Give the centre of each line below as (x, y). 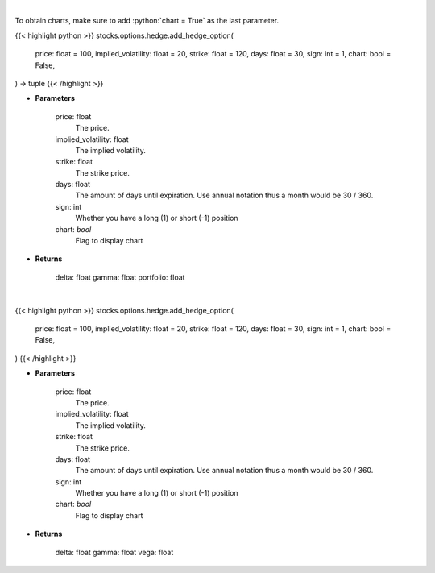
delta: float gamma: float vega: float (114, 552)
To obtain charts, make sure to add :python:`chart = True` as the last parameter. (147, 21)
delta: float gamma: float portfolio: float (120, 277)
